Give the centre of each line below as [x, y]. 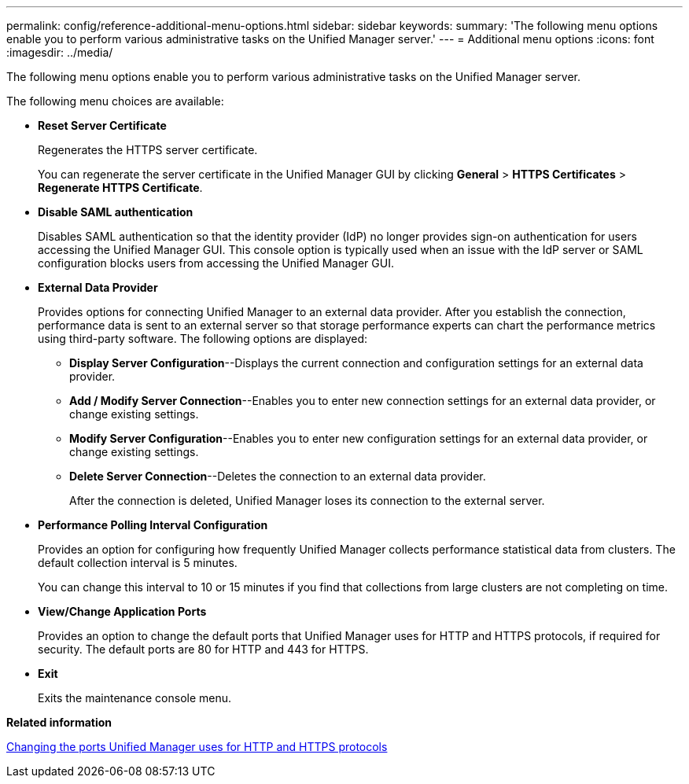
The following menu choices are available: [115, 101]
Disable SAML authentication [116, 212]
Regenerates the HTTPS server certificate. [148, 150]
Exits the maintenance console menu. [135, 698]
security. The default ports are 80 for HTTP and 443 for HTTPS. [203, 649]
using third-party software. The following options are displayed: [203, 339]
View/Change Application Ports [122, 611]
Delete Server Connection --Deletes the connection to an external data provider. [278, 476]
